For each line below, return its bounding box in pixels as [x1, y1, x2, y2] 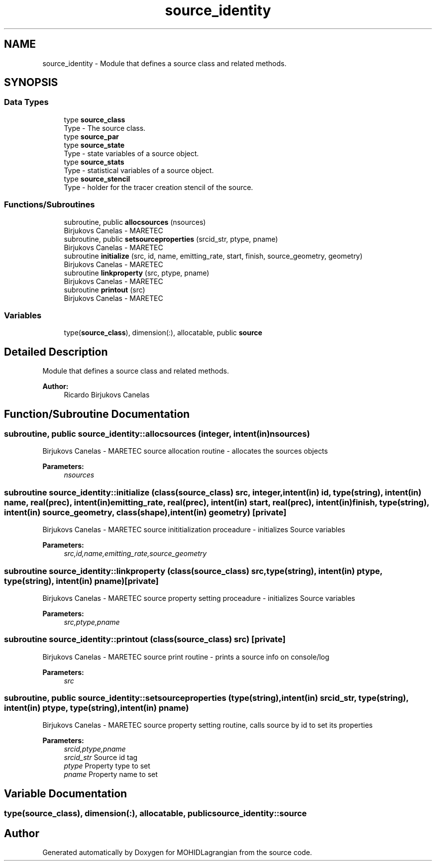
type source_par [64, 132, 119, 141]
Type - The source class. [64, 123, 146, 132]
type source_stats [64, 157, 124, 166]
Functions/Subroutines [4, 199, 95, 210]
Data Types [4, 97, 49, 107]
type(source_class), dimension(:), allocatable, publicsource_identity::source [4, 808, 307, 819]
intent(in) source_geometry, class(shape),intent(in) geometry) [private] [4, 507, 287, 517]
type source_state [64, 140, 125, 149]
